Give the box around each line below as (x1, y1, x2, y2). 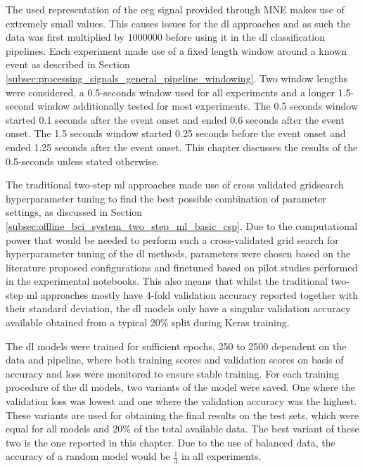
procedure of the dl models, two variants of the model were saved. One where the (6, 380, 356, 394)
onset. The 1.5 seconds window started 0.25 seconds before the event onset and (6, 126, 346, 141)
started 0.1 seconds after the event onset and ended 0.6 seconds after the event (6, 112, 345, 127)
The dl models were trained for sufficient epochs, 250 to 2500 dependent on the (6, 338, 347, 353)
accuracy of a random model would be (6, 449, 170, 463)
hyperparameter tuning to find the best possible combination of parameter (6, 191, 326, 205)
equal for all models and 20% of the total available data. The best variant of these (6, 421, 359, 436)
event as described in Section (6, 57, 130, 72)
